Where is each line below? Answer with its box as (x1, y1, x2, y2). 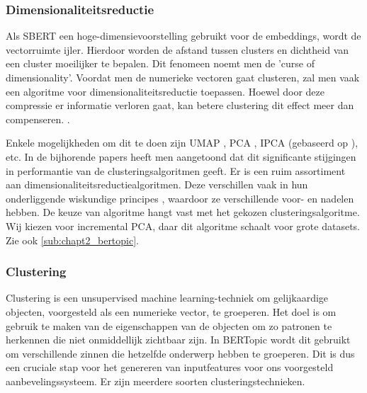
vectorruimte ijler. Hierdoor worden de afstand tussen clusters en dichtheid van (6, 42, 349, 57)
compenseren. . (6, 111, 70, 126)
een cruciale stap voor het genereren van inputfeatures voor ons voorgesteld (6, 360, 334, 375)
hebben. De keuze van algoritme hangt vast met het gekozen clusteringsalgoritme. (6, 205, 360, 220)
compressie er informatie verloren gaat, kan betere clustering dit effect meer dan (6, 98, 354, 113)
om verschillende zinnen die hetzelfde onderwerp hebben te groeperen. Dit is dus (6, 346, 355, 360)
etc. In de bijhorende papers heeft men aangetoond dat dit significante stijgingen (6, 149, 356, 164)
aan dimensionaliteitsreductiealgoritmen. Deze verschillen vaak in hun (6, 177, 308, 192)
